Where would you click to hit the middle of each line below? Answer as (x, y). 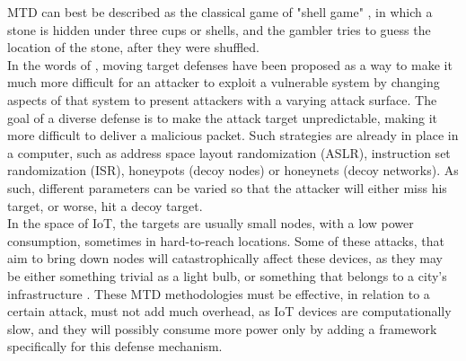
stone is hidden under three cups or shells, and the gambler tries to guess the (219, 29)
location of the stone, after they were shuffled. (133, 47)
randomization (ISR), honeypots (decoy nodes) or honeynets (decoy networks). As (233, 170)
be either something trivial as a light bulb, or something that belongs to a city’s (227, 275)
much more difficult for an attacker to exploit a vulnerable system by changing (224, 82)
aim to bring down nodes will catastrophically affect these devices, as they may (225, 258)
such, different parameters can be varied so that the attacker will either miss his (227, 187)
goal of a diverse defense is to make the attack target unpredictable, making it (223, 117)
